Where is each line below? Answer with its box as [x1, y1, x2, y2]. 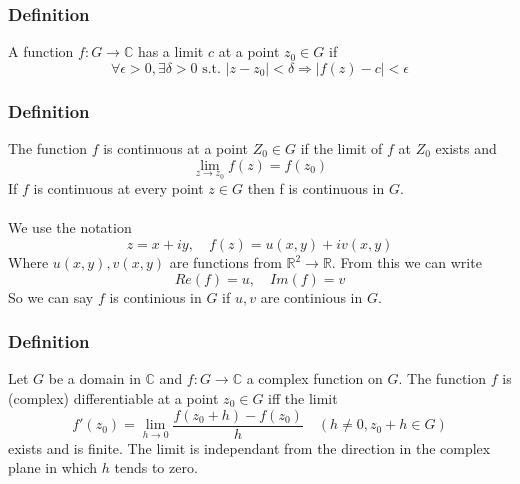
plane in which [8, 457, 98, 478]
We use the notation [8, 217, 132, 238]
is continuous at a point [103, 138, 248, 159]
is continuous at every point [33, 178, 204, 199]
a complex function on [246, 368, 383, 389]
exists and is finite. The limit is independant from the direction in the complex [8, 437, 491, 458]
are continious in [260, 286, 363, 307]
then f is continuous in [247, 178, 385, 199]
